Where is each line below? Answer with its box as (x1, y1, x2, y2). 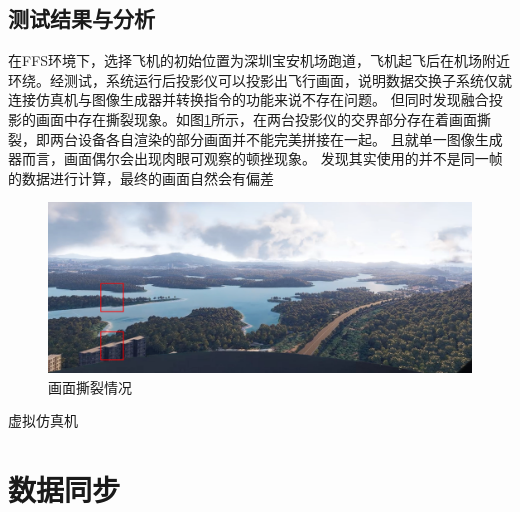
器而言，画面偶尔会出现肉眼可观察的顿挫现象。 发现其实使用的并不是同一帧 (8, 148, 503, 169)
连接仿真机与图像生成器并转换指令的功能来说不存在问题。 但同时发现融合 (8, 89, 489, 110)
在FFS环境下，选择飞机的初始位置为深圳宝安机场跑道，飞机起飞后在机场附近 (8, 50, 511, 71)
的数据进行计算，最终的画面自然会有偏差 (8, 167, 274, 188)
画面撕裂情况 (48, 376, 132, 397)
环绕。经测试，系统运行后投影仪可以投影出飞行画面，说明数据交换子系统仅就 (8, 69, 512, 90)
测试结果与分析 (8, 3, 155, 34)
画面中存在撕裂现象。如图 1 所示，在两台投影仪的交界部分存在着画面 (35, 108, 477, 129)
